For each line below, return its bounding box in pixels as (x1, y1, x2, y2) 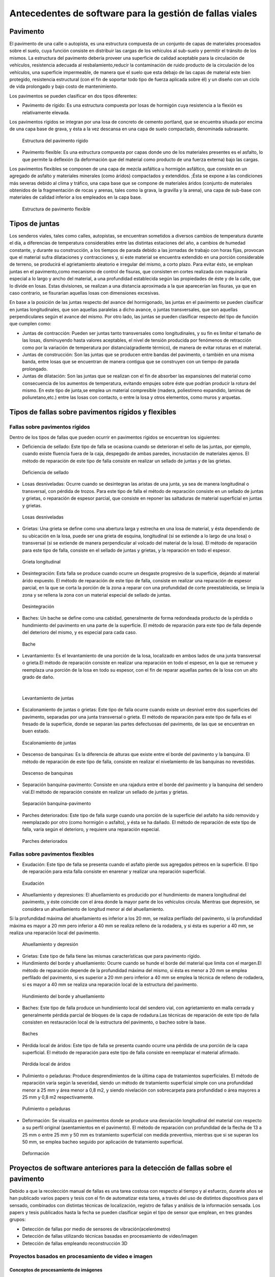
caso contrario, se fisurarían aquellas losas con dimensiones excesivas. (9, 290, 160, 296)
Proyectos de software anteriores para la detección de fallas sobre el (9, 1164, 232, 1172)
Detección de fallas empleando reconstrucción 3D (22, 1240, 128, 1246)
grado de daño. (22, 674, 54, 680)
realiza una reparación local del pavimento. (9, 930, 100, 936)
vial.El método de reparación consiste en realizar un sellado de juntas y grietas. (22, 789, 188, 795)
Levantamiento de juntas (22, 695, 74, 701)
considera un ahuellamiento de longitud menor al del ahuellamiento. (22, 906, 164, 912)
